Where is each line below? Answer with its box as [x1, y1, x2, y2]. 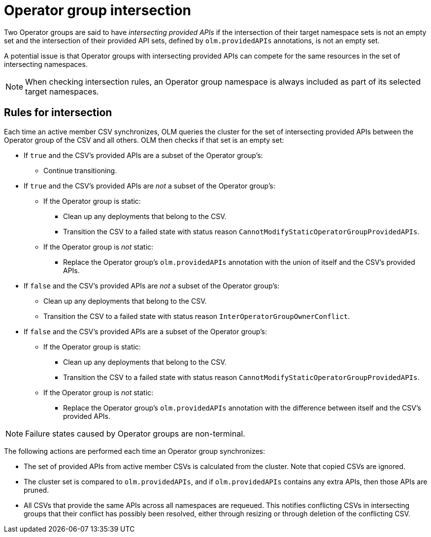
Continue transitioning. [43, 166, 117, 175]
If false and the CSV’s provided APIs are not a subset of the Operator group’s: [24, 281, 280, 290]
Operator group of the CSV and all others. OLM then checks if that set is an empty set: [4, 135, 284, 144]
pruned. [24, 485, 49, 494]
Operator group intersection [4, 2, 192, 19]
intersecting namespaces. [4, 60, 88, 68]
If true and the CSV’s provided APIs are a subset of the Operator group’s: [24, 151, 263, 159]
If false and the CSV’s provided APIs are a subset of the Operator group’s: [24, 327, 267, 336]
